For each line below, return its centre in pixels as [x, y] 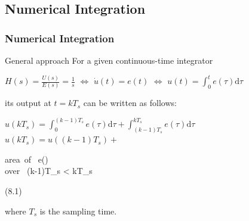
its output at [28, 103]
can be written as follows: [130, 103]
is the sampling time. [78, 211]
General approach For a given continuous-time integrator [109, 60]
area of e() [27, 159]
